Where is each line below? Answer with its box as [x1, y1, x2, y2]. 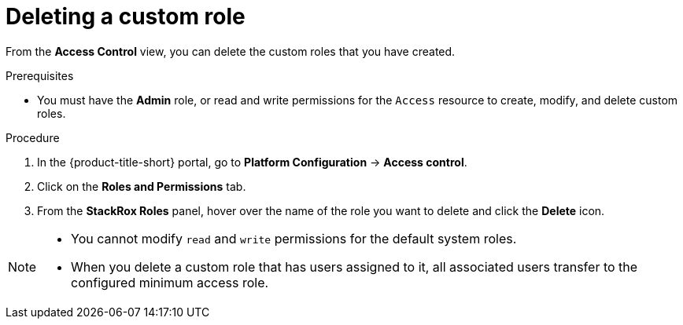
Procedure [6, 130, 60, 144]
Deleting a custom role [6, 3, 246, 30]
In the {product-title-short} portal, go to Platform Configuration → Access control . [37, 155, 467, 169]
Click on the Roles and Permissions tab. [37, 179, 246, 193]
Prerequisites [6, 68, 74, 82]
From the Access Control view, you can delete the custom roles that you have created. [6, 44, 456, 58]
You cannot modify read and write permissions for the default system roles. [71, 230, 517, 246]
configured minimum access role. [71, 274, 269, 290]
